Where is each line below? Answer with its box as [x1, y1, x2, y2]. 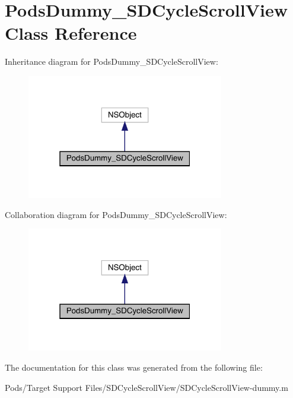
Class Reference [5, 21, 137, 45]
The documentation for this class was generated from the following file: [5, 361, 263, 373]
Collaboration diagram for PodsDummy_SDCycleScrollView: [5, 208, 227, 220]
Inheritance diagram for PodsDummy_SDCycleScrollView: [5, 55, 218, 68]
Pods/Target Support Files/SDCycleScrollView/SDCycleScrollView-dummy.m [5, 381, 288, 393]
